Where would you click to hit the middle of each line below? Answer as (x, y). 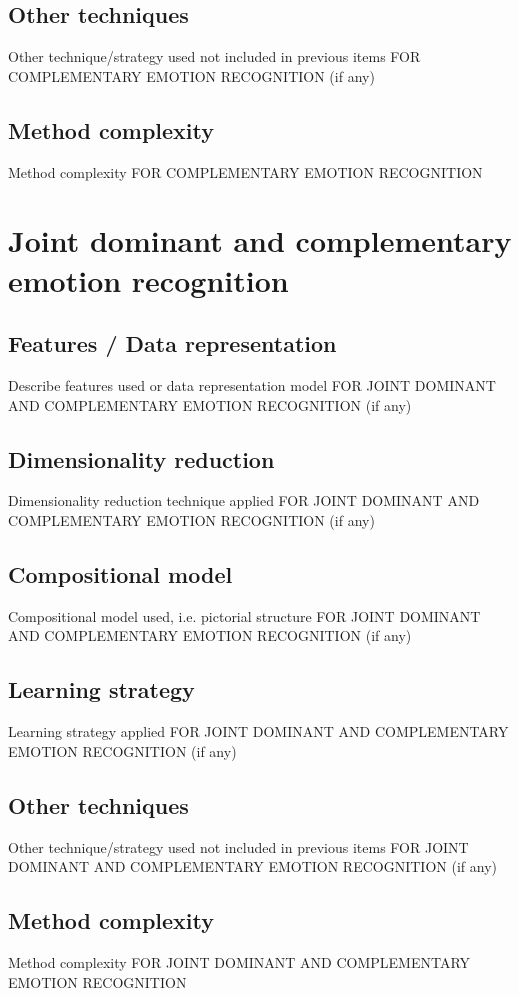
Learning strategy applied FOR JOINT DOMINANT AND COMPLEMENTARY (258, 731)
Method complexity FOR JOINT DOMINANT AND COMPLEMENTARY (239, 961)
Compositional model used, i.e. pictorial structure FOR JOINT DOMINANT (244, 615)
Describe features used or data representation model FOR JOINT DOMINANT (252, 384)
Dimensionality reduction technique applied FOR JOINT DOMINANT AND (244, 500)
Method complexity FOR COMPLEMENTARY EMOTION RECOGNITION (245, 171)
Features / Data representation (172, 343)
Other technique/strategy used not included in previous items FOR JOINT (238, 846)
